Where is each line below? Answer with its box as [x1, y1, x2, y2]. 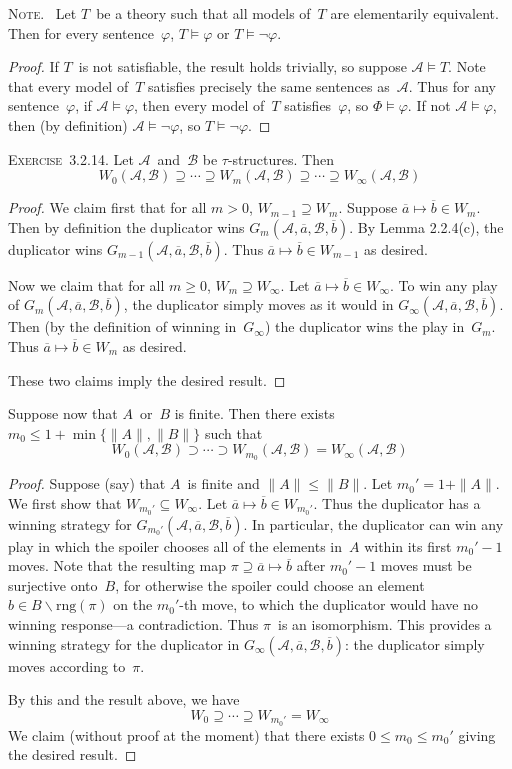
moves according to [8, 655, 126, 676]
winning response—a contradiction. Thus [8, 614, 259, 634]
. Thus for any [408, 75, 496, 96]
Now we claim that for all [8, 274, 165, 295]
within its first [364, 535, 452, 556]
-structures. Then [227, 148, 334, 169]
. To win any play [389, 274, 498, 295]
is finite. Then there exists [174, 403, 335, 424]
